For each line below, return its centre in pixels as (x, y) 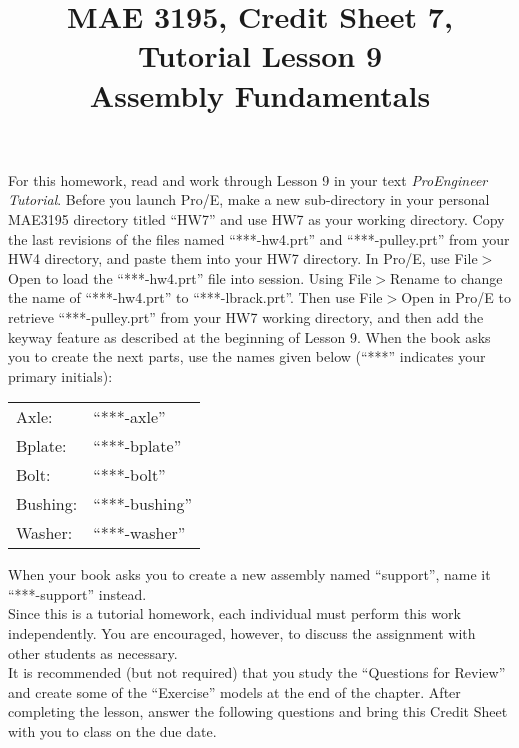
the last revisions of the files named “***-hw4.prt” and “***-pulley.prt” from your (259, 238)
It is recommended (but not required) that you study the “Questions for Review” (257, 672)
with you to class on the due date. (112, 731)
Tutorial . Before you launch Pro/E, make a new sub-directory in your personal (249, 199)
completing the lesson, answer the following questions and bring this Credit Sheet (258, 711)
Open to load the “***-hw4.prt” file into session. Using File (190, 277)
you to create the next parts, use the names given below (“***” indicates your (247, 356)
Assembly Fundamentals (260, 94)
